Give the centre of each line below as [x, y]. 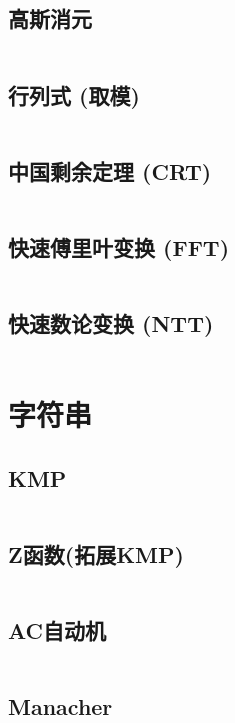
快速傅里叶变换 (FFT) [119, 247]
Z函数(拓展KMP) [96, 553]
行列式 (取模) [74, 94]
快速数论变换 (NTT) [111, 323]
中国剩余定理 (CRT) [110, 170]
